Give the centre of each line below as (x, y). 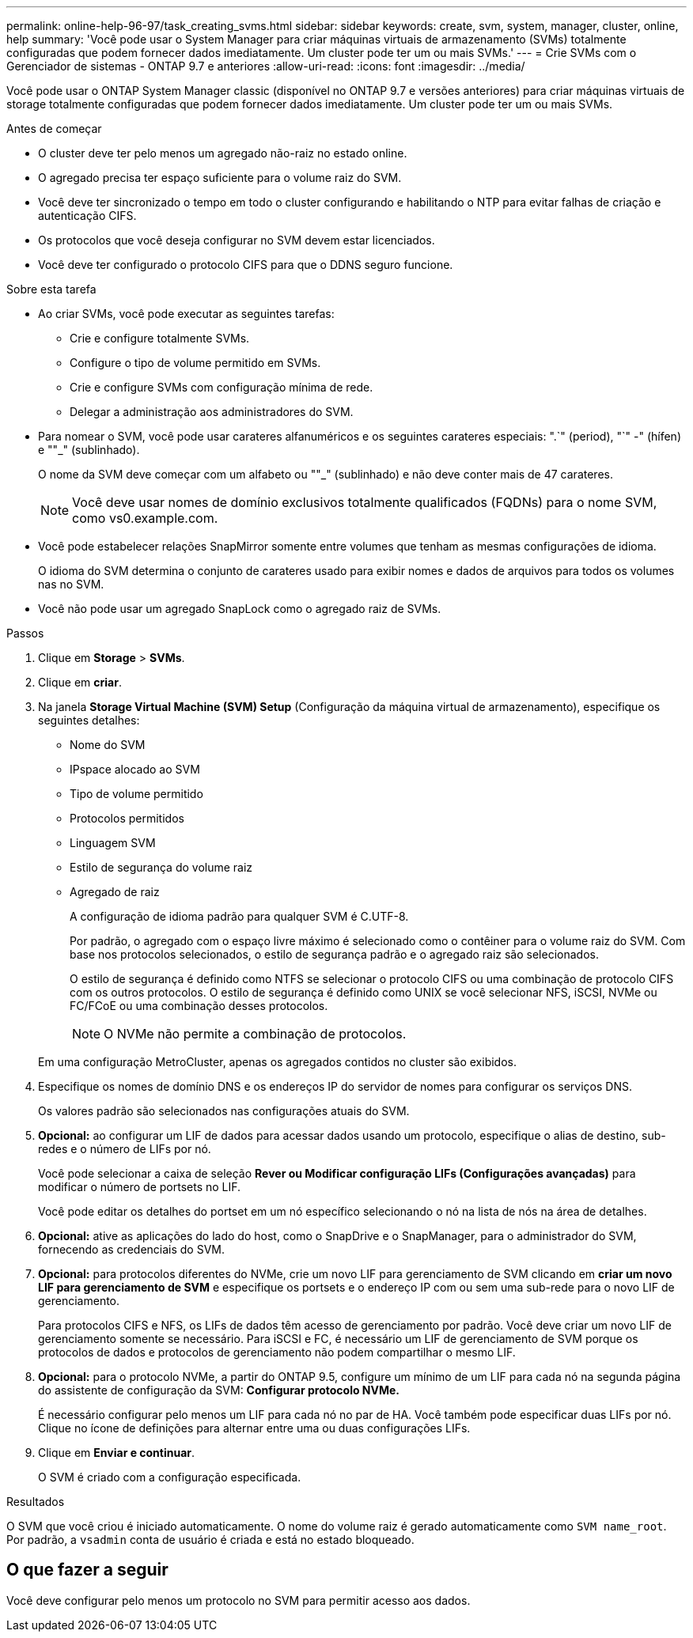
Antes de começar (54, 129)
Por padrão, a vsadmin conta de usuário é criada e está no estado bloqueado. (210, 1540)
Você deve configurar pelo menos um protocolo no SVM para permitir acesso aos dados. (239, 1600)
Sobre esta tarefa (51, 289)
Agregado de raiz (115, 892)
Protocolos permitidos (127, 818)
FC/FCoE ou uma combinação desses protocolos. (199, 1006)
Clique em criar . (80, 682)
